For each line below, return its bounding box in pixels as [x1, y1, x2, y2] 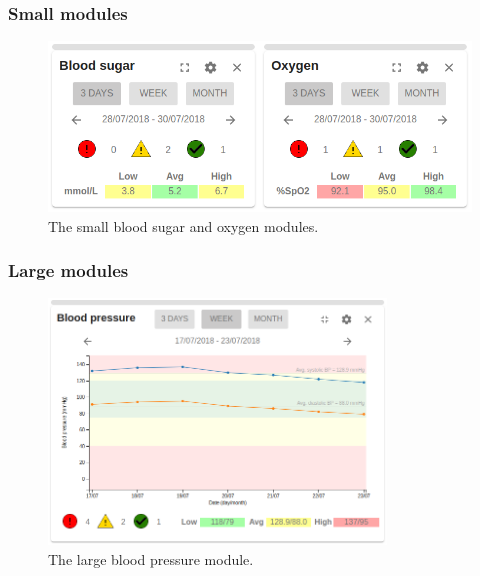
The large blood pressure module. [48, 549, 254, 570]
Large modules [8, 258, 129, 283]
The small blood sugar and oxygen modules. [48, 215, 319, 236]
